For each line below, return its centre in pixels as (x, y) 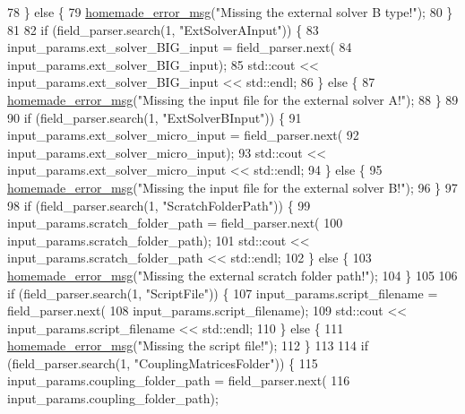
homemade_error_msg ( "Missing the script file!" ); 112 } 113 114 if (188, 345)
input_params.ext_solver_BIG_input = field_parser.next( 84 (180, 47)
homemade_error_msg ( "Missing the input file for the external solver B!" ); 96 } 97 (232, 187)
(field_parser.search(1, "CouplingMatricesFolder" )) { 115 (163, 362)
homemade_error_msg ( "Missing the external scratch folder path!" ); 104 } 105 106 (232, 275)
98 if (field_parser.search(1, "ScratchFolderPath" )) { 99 (159, 205)
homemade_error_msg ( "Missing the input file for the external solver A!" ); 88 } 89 (233, 99)
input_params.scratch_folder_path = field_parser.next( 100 (175, 223)
